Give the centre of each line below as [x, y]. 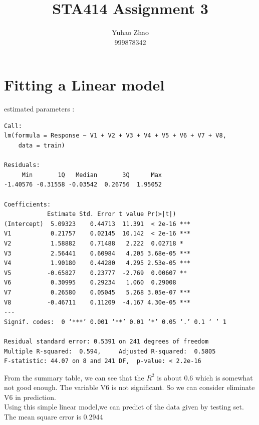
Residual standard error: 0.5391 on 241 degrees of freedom [106, 341]
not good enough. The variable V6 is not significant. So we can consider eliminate [129, 387]
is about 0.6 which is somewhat [205, 377]
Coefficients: [28, 204]
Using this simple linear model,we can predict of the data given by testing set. [124, 407]
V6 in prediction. [30, 397]
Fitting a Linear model [84, 85]
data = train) [42, 146]
